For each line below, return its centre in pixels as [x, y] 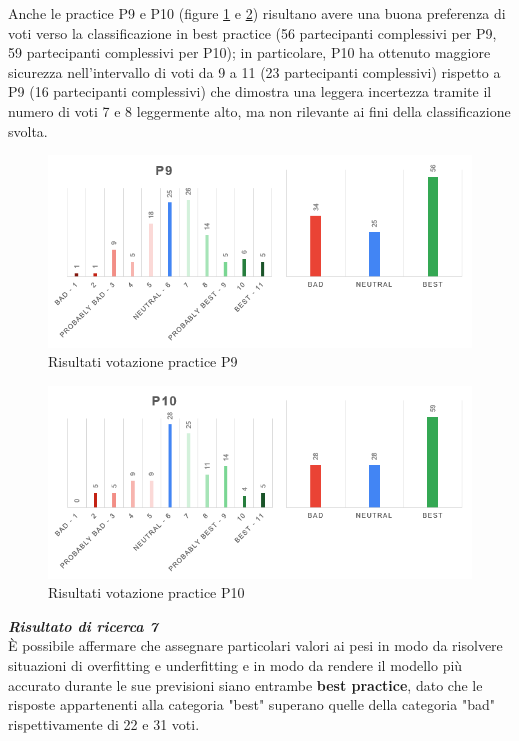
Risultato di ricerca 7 [83, 625]
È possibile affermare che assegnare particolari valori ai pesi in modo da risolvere [255, 645]
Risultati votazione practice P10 [146, 592]
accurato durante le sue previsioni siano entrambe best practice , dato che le [245, 684]
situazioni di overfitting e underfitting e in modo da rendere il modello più [235, 664]
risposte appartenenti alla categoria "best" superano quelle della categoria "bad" [251, 704]
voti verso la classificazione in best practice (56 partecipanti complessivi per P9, [252, 32]
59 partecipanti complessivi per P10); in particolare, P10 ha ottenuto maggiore [249, 52]
